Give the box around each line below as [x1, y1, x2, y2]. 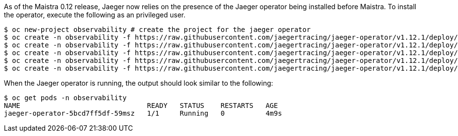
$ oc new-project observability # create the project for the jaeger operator [4, 26, 311, 33]
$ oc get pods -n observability [4, 94, 127, 102]
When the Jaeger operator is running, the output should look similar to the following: [4, 79, 273, 87]
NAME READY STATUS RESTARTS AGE [4, 102, 278, 109]
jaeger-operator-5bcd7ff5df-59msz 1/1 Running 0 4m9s [4, 109, 282, 117]
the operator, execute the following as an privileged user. [4, 11, 186, 19]
